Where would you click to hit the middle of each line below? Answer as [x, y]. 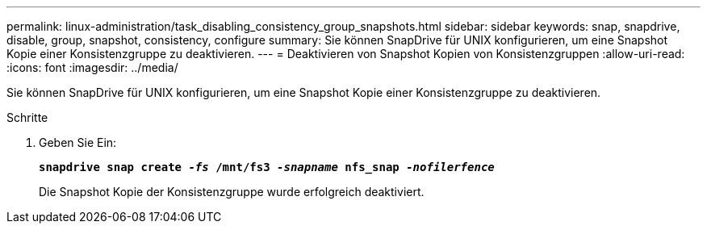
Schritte [27, 117]
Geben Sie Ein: [78, 142]
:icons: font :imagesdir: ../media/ [92, 67]
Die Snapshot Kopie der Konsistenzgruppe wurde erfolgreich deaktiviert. [232, 192]
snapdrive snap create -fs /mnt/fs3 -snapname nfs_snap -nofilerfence [267, 167]
